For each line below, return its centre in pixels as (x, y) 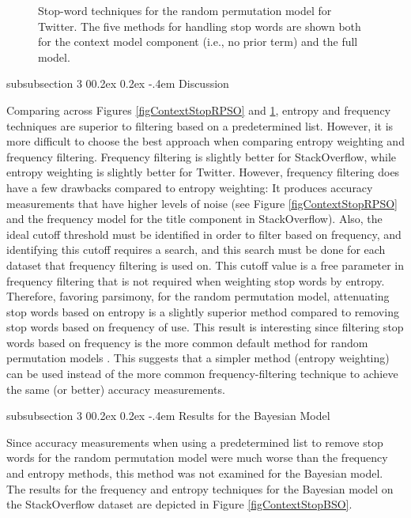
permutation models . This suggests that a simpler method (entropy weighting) (198, 358)
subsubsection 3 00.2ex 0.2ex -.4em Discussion (118, 83)
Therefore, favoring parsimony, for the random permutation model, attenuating (198, 296)
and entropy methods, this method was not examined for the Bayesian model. (195, 473)
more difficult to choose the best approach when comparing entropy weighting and (205, 141)
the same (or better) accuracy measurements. (116, 389)
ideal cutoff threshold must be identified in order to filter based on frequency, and (204, 234)
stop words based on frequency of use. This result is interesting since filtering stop (205, 327)
